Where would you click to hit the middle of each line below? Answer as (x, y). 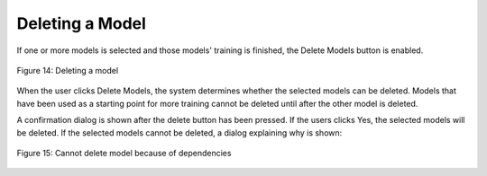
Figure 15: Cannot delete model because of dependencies (124, 153)
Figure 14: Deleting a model (68, 70)
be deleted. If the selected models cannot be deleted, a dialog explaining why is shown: (179, 132)
